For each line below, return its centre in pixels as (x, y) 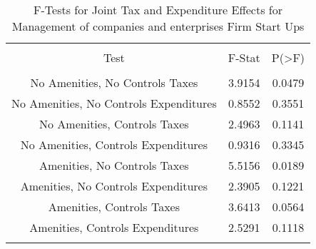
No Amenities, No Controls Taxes (114, 82)
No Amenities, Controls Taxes (114, 124)
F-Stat (244, 57)
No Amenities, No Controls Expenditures (114, 103)
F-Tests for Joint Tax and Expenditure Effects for (158, 10)
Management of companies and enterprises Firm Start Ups (158, 26)
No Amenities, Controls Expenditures (114, 144)
